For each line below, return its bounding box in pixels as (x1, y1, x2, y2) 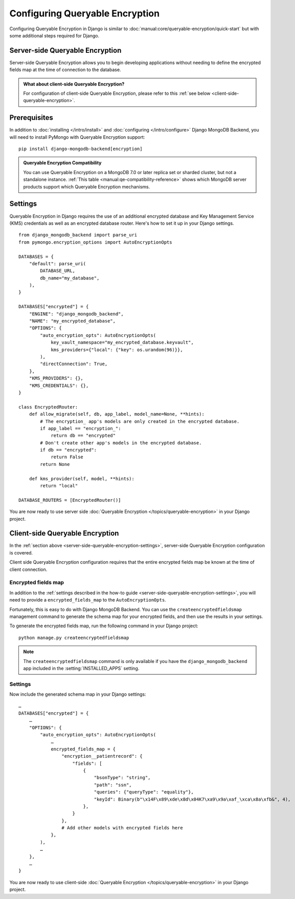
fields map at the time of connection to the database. (9, 67, 121, 73)
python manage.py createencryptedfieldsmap (18, 635, 129, 640)
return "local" (40, 483, 78, 489)
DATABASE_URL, (40, 268, 76, 274)
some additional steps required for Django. (9, 32, 100, 38)
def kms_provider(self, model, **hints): (29, 476, 135, 481)
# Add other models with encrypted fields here (61, 825, 184, 831)
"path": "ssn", (94, 782, 132, 788)
